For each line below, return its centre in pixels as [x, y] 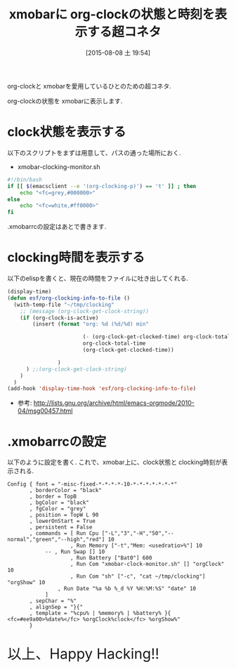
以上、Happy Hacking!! [83, 654]
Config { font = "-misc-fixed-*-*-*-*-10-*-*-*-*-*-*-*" [92, 484]
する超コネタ [124, 32]
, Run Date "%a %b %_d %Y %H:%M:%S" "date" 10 [127, 589]
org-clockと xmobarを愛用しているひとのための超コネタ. [90, 86]
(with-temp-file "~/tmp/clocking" [64, 305]
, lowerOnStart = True [63, 521]
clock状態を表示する [67, 132]
